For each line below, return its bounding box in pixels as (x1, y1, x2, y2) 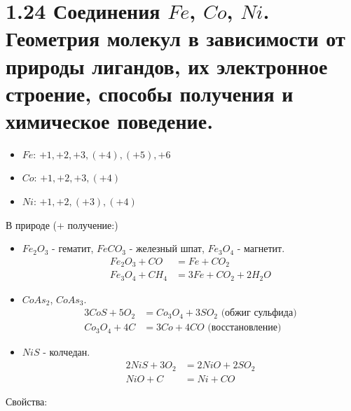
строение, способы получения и (6, 78, 294, 107)
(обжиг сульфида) (221, 308, 297, 319)
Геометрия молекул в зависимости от (6, 24, 345, 53)
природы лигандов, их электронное (6, 51, 328, 80)
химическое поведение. (6, 106, 214, 134)
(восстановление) (207, 323, 282, 333)
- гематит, (52, 241, 94, 256)
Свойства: (6, 393, 48, 408)
